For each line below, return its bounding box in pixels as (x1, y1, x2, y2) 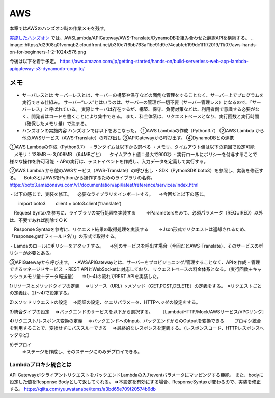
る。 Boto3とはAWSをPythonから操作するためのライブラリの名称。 (9, 174, 155, 180)
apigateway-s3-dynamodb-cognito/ (9, 65, 85, 71)
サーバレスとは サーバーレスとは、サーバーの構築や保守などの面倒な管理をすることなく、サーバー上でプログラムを (22, 92, 264, 98)
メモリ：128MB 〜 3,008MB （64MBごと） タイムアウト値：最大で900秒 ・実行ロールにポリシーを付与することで (13, 151, 257, 157)
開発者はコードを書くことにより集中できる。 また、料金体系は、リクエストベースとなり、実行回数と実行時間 (31, 113, 259, 119)
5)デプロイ (9, 341, 32, 348)
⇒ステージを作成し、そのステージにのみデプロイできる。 (22, 348, 143, 354)
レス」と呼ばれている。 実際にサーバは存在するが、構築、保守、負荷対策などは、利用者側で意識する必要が (31, 106, 256, 112)
